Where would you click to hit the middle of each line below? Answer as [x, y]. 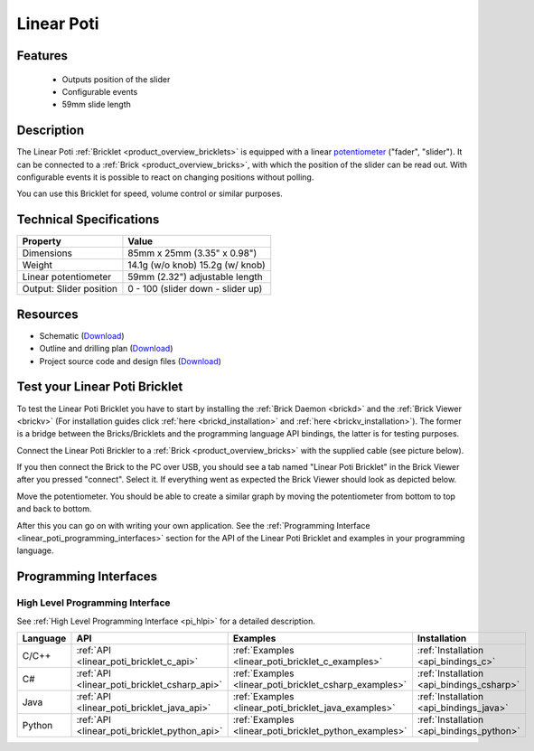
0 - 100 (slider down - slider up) [195, 289]
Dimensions [47, 253]
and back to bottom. [54, 509]
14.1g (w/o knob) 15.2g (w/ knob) [197, 265]
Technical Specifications [88, 220]
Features [42, 56]
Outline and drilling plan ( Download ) [106, 349]
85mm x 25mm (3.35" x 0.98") [192, 253]
